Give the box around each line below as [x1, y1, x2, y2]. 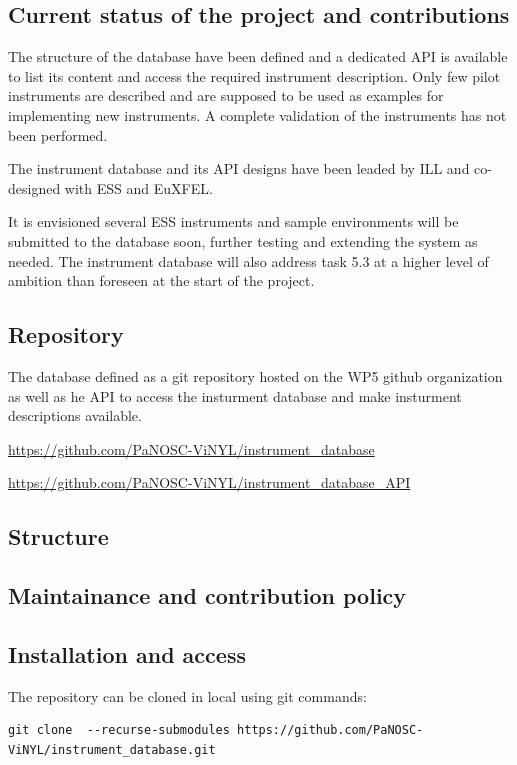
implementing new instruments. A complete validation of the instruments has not [8, 104, 507, 125]
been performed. [8, 124, 108, 145]
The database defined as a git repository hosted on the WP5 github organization [8, 365, 503, 386]
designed [8, 177, 61, 198]
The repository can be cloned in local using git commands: [8, 685, 367, 706]
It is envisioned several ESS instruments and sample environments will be [8, 211, 459, 232]
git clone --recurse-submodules [8, 723, 230, 738]
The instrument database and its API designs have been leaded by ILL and [8, 158, 470, 179]
